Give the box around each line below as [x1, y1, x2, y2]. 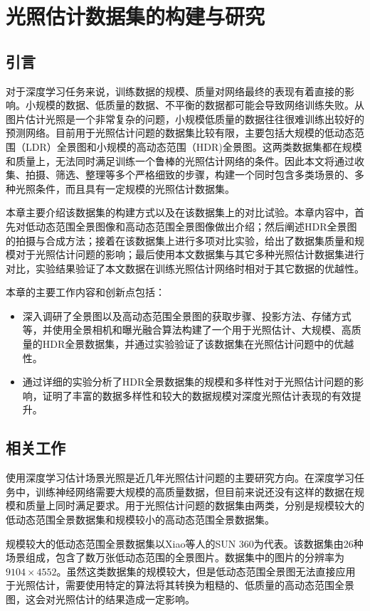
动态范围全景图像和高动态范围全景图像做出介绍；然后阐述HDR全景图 [35, 218, 357, 233]
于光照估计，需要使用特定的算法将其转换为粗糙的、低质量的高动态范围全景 [6, 578, 354, 593]
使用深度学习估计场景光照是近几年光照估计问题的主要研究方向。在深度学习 [6, 470, 354, 485]
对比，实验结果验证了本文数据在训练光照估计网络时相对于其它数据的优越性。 [6, 260, 364, 275]
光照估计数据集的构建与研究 [6, 1, 265, 31]
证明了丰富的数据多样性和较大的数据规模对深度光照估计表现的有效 [42, 388, 351, 403]
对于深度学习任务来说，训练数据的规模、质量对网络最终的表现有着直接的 [6, 83, 344, 98]
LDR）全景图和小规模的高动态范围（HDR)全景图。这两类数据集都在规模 [25, 139, 362, 154]
